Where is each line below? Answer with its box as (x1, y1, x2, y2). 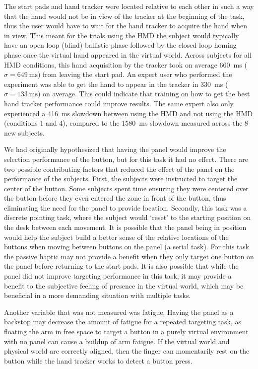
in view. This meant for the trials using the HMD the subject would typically (4, 30, 239, 40)
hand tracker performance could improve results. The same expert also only (4, 98, 234, 108)
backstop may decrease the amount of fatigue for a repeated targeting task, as (4, 316, 241, 327)
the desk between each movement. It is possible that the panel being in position (4, 222, 247, 232)
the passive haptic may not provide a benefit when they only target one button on (4, 251, 254, 261)
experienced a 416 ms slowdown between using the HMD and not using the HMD (4, 108, 253, 118)
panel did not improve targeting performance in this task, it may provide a (4, 271, 232, 281)
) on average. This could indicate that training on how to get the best (37, 88, 250, 99)
